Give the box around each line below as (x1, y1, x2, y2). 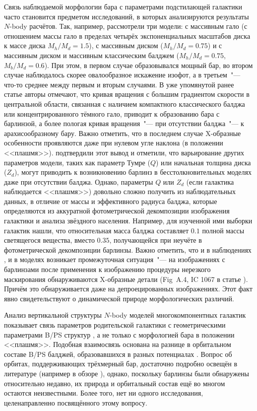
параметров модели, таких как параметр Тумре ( (4, 157, 150, 167)
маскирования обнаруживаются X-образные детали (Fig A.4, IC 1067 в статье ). (4, 274, 248, 284)
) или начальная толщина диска (155, 157, 251, 167)
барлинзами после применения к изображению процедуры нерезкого (4, 264, 211, 274)
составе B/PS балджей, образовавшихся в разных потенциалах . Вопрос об (4, 348, 232, 359)
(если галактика (186, 176, 234, 187)
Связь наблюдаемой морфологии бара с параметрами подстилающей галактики (4, 1, 242, 11)
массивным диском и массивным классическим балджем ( (4, 50, 179, 60)
